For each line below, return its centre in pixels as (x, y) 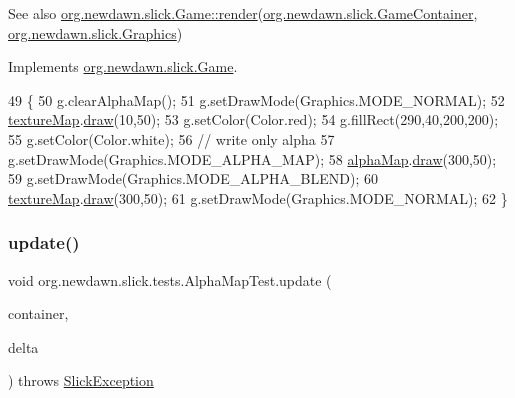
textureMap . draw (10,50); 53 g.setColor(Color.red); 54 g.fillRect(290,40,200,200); (253, 119)
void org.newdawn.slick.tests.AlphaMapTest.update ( (170, 279)
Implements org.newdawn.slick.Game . (123, 66)
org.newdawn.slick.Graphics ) (95, 32)
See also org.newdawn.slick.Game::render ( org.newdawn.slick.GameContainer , (243, 13)
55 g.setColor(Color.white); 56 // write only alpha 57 (171, 138)
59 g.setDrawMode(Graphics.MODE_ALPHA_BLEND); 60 (193, 178)
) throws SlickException (81, 380)
